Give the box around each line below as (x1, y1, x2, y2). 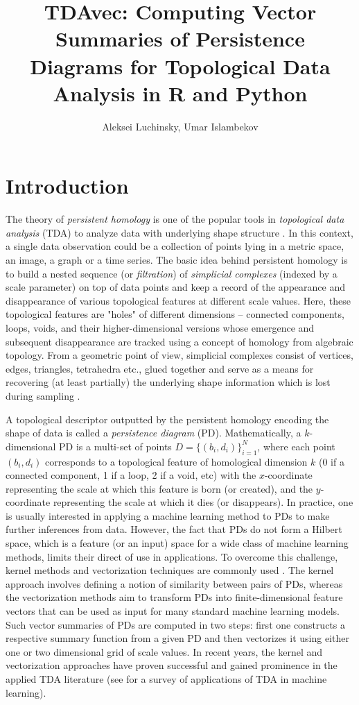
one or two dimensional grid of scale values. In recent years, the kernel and (6, 644, 323, 659)
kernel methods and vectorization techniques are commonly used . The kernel (6, 563, 334, 577)
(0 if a (318, 454, 344, 468)
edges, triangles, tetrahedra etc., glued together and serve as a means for (6, 361, 314, 375)
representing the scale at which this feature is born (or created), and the (6, 481, 313, 495)
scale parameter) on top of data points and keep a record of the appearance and (6, 280, 345, 294)
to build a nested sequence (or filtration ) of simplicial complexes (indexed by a (6, 266, 338, 280)
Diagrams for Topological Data (30, 51, 331, 80)
